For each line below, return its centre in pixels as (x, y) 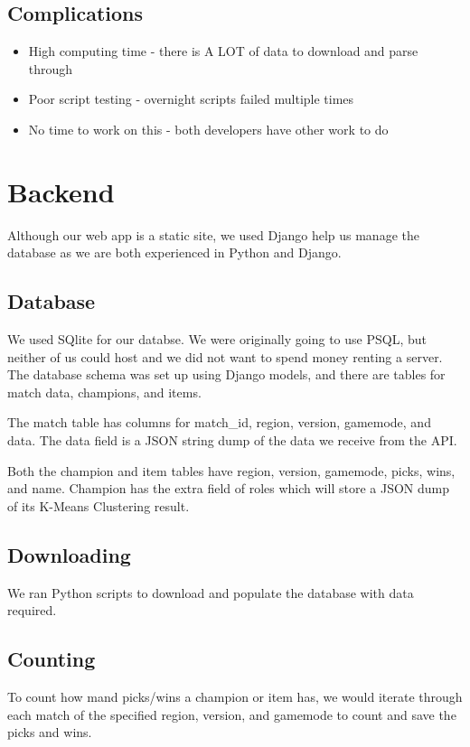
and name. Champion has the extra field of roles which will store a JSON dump (228, 488)
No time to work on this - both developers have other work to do (208, 129)
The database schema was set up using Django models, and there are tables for (226, 374)
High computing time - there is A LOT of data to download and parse (223, 51)
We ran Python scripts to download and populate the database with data (211, 592)
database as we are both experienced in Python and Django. (174, 252)
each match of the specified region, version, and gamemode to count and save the (232, 714)
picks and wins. (50, 732)
